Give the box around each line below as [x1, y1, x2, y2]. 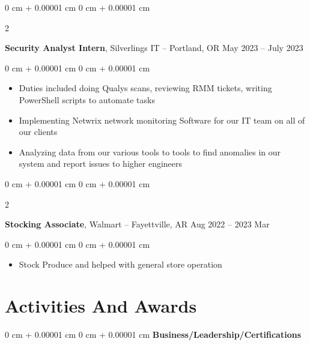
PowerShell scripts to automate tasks [19, 93, 155, 106]
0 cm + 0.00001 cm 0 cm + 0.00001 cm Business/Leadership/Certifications [5, 328, 302, 341]
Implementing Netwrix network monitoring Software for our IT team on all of [19, 113, 305, 126]
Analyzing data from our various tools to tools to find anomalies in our [19, 145, 281, 158]
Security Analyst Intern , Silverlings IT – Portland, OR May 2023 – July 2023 [5, 41, 303, 54]
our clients [19, 125, 58, 138]
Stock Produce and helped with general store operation [19, 258, 222, 271]
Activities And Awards [5, 293, 197, 318]
